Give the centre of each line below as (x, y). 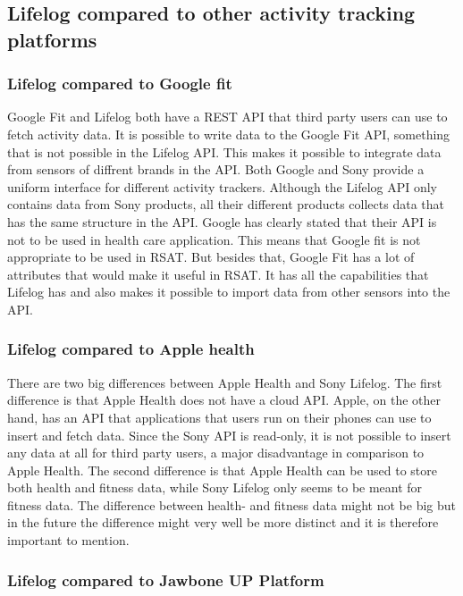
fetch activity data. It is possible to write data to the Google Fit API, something (229, 134)
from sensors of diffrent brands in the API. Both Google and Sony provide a (216, 169)
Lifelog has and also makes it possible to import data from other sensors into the (229, 292)
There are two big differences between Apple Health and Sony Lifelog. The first (225, 382)
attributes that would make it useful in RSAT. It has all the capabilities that (218, 274)
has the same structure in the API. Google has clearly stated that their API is (222, 221)
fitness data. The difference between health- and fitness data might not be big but (231, 504)
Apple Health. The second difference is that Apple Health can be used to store (223, 470)
